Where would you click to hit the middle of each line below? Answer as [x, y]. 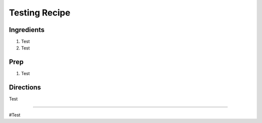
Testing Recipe [40, 13]
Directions [25, 87]
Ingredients [27, 30]
